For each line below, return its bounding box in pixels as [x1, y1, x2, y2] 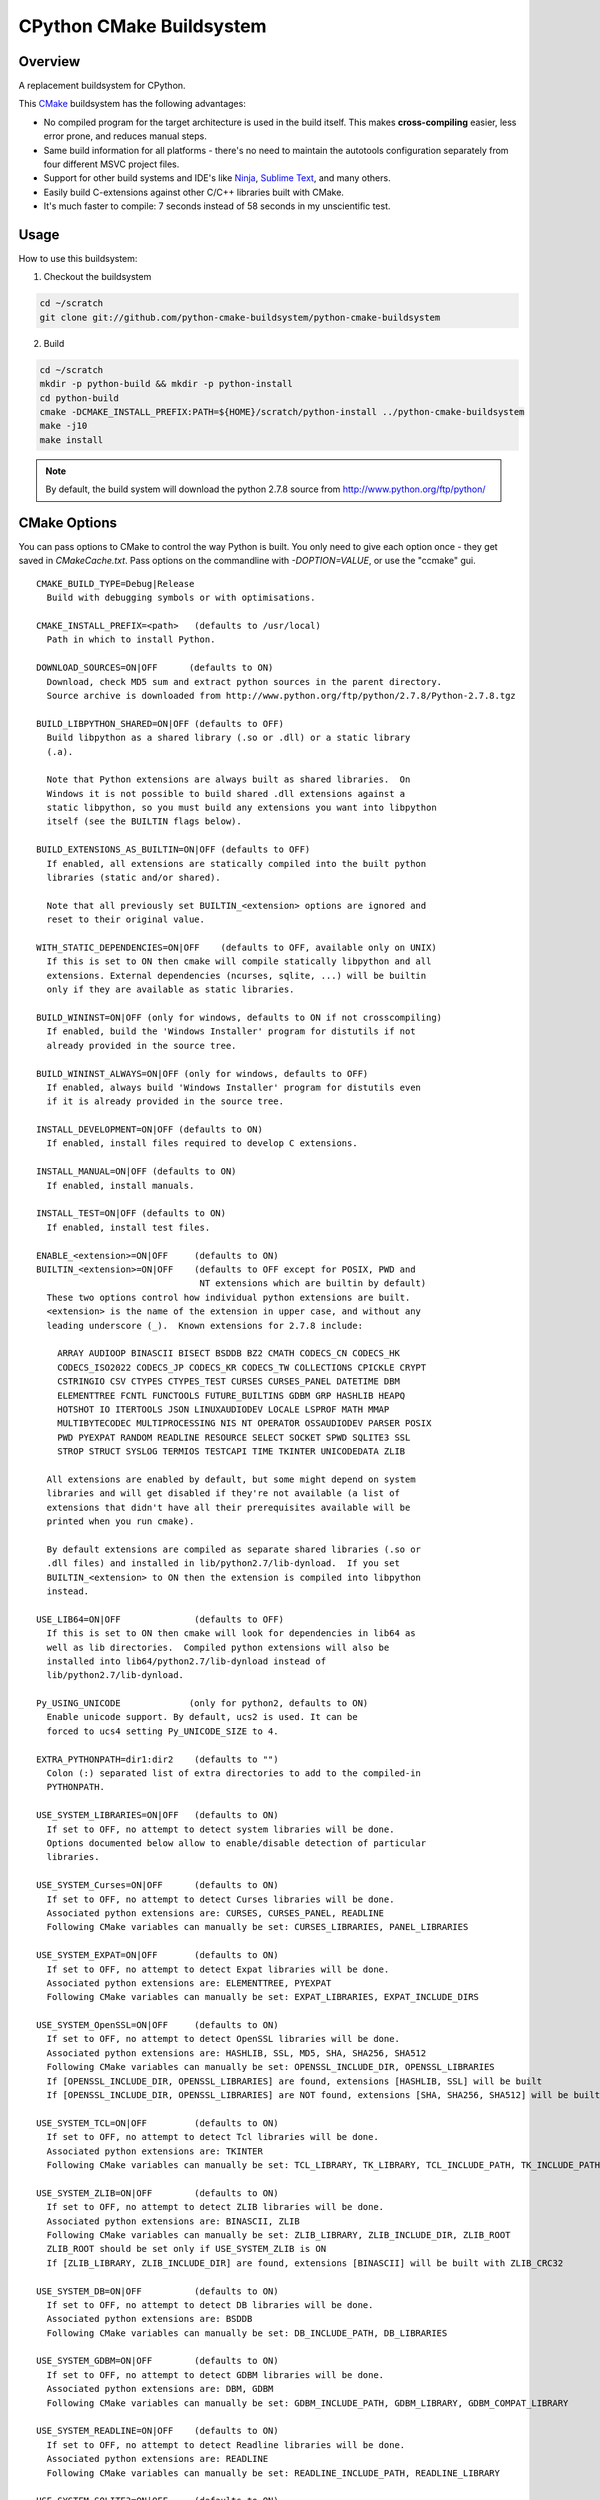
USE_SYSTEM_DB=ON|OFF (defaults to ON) [36, 2285, 279, 2297]
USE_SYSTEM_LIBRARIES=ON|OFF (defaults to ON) [36, 1810, 279, 1821]
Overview [18, 53, 81, 70]
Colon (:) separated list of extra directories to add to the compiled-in [46, 1768, 422, 1779]
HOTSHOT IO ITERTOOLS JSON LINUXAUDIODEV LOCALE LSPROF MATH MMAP [56, 1403, 390, 1415]
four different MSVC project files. [43, 158, 180, 170]
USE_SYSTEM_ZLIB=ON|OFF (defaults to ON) [36, 2187, 279, 2199]
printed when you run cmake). [46, 1516, 195, 1527]
